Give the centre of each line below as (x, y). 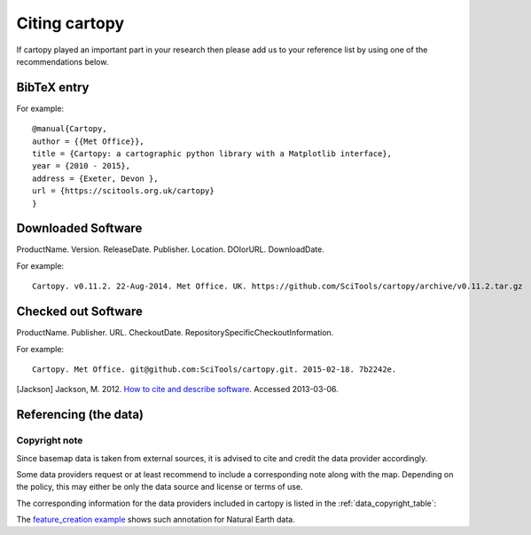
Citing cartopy (70, 23)
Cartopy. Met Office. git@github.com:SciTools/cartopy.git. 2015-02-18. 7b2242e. (215, 369)
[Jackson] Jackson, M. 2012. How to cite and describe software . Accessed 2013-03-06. (177, 389)
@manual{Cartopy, (70, 129)
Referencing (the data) (80, 415)
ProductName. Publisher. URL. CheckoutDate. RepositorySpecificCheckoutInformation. (175, 333)
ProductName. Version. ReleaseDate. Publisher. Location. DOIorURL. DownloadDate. (171, 249)
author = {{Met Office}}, (89, 141)
